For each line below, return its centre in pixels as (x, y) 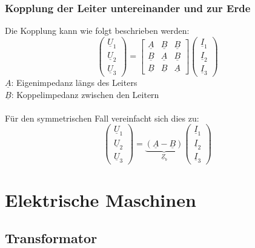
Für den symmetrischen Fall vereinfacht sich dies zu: (102, 118)
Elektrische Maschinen (101, 199)
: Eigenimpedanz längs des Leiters (74, 83)
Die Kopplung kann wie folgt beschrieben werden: (97, 31)
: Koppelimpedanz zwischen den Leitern (85, 94)
